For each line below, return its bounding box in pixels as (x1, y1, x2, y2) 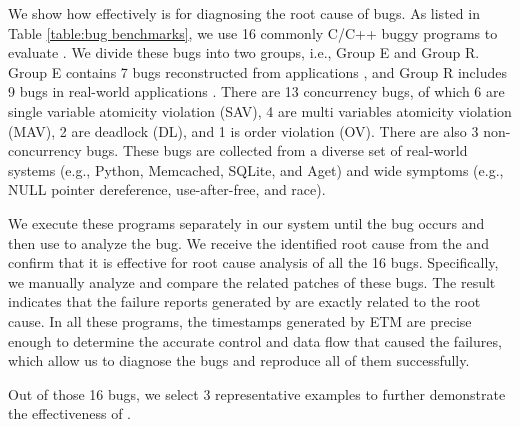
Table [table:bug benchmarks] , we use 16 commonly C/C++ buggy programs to (8, 22, 498, 43)
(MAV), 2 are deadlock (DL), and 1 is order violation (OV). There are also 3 (8, 120, 479, 141)
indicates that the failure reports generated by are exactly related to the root (8, 291, 481, 312)
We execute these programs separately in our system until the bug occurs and (8, 212, 485, 233)
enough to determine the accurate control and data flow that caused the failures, (8, 330, 502, 351)
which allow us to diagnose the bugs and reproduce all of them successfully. (8, 350, 470, 371)
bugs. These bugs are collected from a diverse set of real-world (86, 140, 468, 161)
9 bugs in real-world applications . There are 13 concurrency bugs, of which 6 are (8, 81, 505, 102)
